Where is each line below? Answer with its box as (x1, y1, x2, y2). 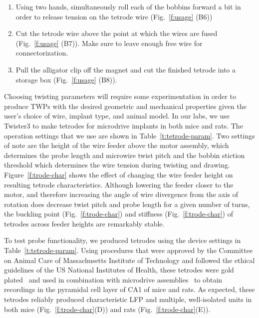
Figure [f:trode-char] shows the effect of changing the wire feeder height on (4, 169, 233, 179)
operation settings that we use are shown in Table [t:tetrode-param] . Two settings (4, 130, 255, 140)
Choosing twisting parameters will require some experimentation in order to (4, 91, 236, 101)
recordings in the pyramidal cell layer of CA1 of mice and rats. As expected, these (4, 284, 255, 294)
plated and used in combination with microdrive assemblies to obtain (4, 274, 223, 284)
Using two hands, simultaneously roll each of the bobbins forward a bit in (15, 1, 241, 11)
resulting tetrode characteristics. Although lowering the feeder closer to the (4, 179, 234, 189)
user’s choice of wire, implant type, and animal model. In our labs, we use (4, 110, 230, 121)
